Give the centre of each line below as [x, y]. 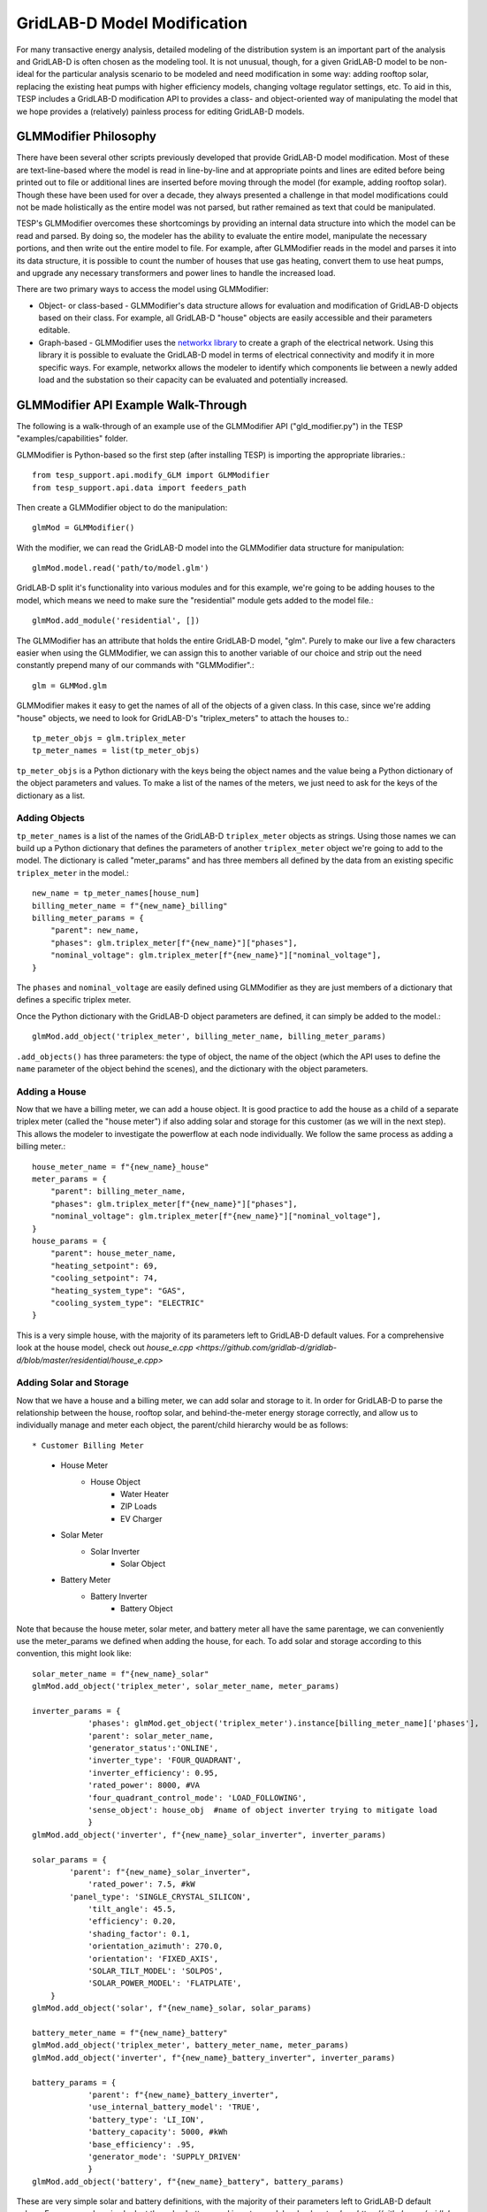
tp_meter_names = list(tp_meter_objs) [116, 751]
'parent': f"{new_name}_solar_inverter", [160, 1872]
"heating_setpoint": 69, [104, 1266]
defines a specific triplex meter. [74, 1000]
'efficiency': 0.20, [132, 1921]
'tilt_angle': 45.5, [132, 1909]
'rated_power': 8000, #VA [144, 1786]
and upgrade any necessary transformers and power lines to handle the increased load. [176, 273]
